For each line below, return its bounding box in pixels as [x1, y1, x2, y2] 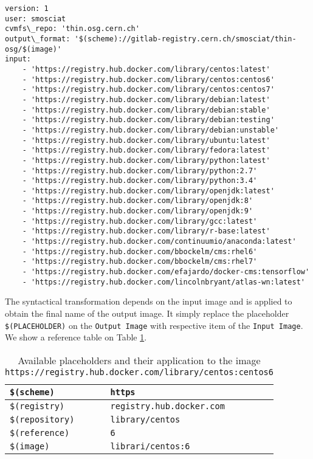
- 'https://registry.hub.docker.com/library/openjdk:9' [22, 207, 253, 216]
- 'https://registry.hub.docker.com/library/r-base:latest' [22, 227, 270, 236]
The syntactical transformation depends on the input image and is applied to [5, 295, 292, 308]
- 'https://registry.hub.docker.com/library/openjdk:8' [22, 196, 253, 205]
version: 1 [5, 4, 49, 13]
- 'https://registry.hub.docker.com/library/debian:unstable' [22, 125, 280, 134]
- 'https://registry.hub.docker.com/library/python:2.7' [22, 166, 258, 175]
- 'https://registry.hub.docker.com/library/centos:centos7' [22, 85, 275, 94]
